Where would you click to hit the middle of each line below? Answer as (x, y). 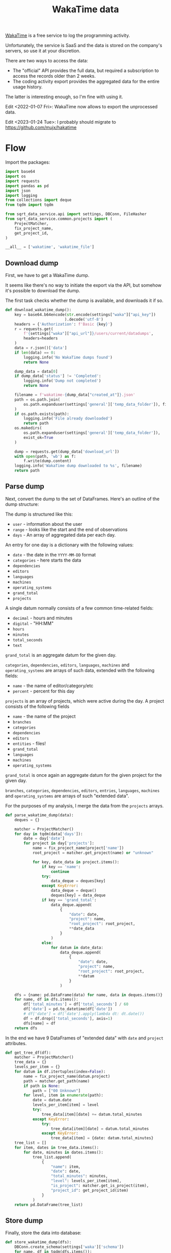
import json (18, 191)
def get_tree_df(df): (28, 1053)
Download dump (32, 263)
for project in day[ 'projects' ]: (59, 843)
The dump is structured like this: (39, 514)
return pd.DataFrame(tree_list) (49, 1204)
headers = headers (41, 338)
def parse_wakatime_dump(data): (39, 815)
